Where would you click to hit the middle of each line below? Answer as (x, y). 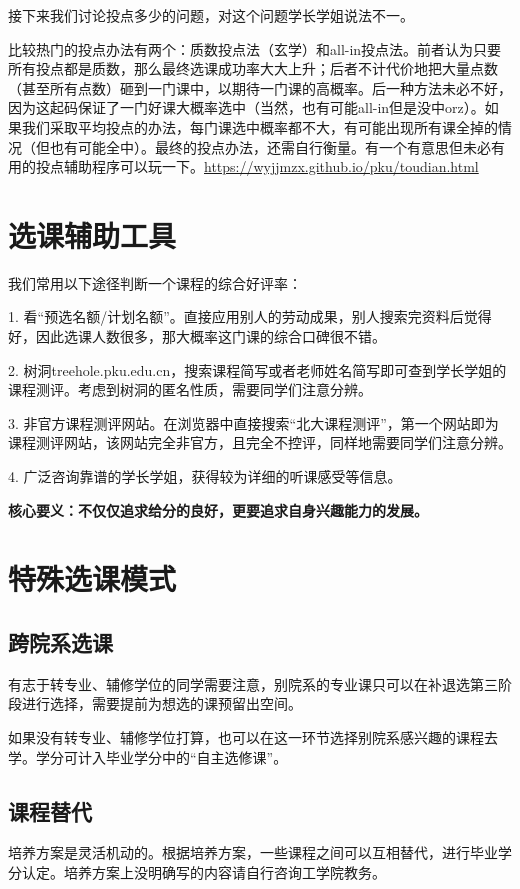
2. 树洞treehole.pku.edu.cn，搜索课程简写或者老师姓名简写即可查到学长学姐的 (257, 369)
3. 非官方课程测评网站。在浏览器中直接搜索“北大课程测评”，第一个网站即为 (253, 422)
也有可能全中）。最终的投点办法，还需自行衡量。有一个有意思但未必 (270, 146)
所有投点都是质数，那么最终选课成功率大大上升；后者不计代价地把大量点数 (253, 68)
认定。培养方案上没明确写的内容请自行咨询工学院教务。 (203, 871)
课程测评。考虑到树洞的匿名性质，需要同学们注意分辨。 (190, 389)
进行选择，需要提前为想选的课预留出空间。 (161, 703)
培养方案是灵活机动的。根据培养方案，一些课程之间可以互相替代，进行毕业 (253, 852)
